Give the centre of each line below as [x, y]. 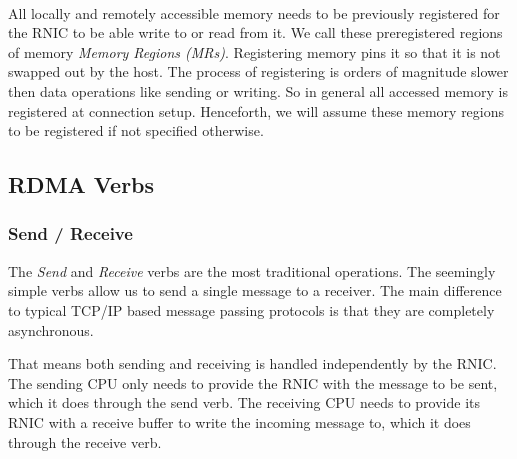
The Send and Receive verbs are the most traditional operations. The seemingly [252, 270]
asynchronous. [51, 329]
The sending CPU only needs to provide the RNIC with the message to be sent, [253, 382]
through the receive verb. [85, 441]
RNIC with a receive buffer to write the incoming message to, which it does [239, 421]
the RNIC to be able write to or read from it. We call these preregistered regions [255, 32]
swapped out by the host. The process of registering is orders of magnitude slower [258, 71]
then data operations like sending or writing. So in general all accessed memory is [258, 90]
